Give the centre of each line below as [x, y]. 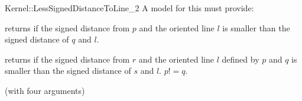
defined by [241, 59]
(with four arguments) [45, 90]
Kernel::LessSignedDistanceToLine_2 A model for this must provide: [129, 8]
